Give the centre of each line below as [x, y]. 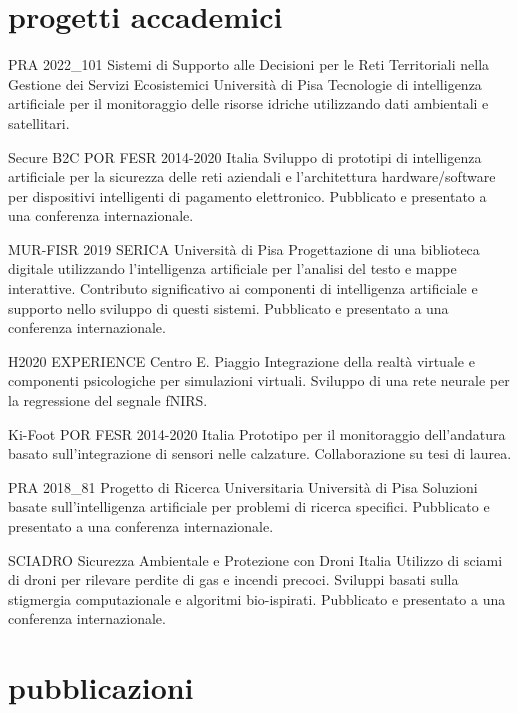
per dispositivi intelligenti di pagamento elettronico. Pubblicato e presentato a [247, 195]
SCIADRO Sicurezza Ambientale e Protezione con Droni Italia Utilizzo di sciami [255, 559]
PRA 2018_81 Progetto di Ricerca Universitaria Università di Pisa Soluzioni [243, 486]
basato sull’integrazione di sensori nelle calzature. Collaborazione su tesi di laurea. [260, 453]
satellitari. [39, 122]
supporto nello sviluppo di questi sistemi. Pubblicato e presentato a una [228, 307]
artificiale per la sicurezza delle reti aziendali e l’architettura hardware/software [252, 176]
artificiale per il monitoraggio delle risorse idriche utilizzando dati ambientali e [248, 103]
